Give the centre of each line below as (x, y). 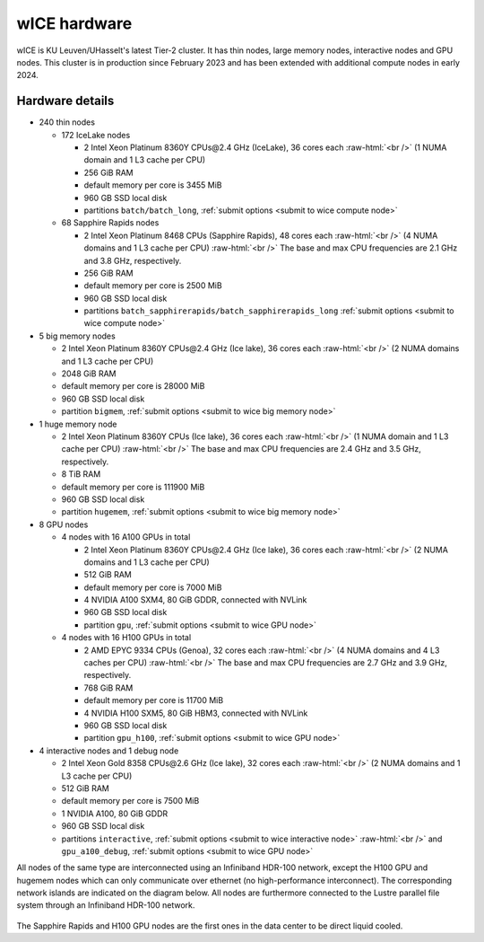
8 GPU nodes (64, 524)
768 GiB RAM (108, 688)
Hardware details (65, 101)
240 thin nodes (67, 122)
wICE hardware (74, 23)
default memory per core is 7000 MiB (153, 587)
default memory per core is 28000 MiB (133, 386)
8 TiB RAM (81, 474)
